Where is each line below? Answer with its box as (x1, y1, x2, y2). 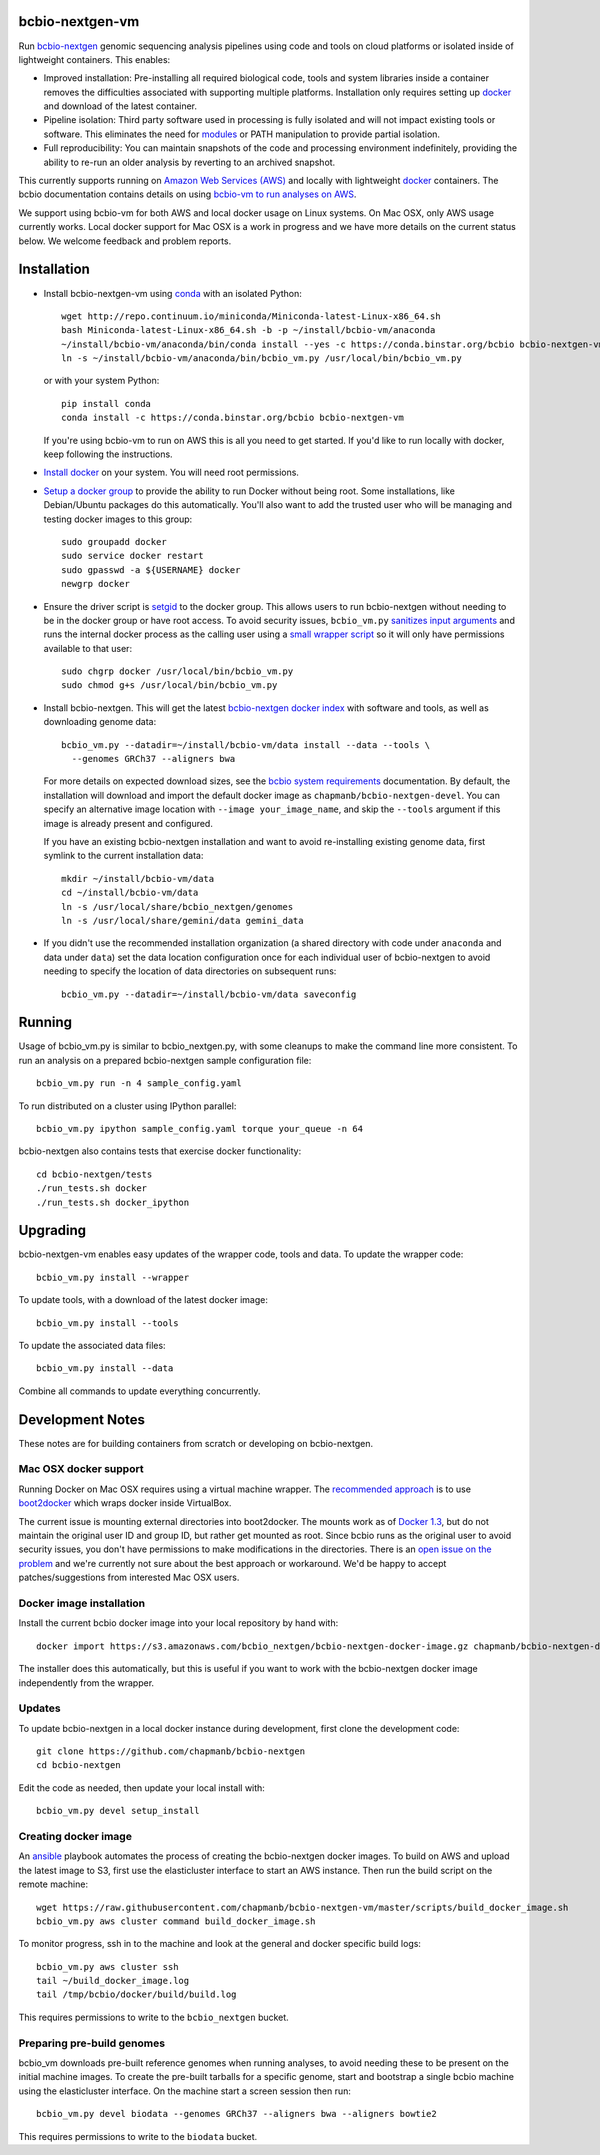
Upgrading (18, 1222, 87, 1239)
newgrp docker (61, 578, 130, 590)
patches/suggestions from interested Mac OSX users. (18, 1571, 240, 1584)
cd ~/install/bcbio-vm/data (61, 887, 199, 899)
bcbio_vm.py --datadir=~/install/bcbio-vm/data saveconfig (61, 988, 357, 1000)
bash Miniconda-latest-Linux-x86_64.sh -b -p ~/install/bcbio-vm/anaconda (61, 325, 436, 336)
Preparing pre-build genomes (18, 2036, 165, 2050)
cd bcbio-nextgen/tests (36, 1168, 153, 1180)
